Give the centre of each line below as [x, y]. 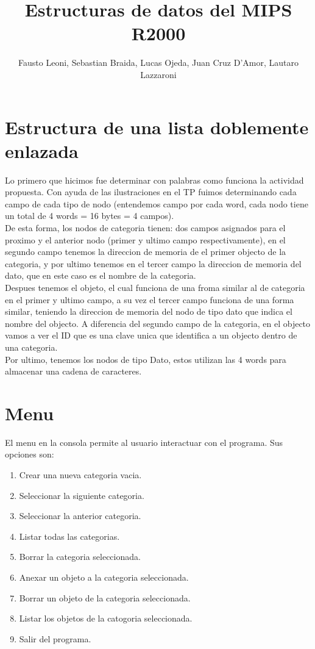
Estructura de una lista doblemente [157, 127]
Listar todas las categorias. [69, 536]
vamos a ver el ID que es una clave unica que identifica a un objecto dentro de [151, 335]
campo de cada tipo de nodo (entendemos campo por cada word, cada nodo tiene [157, 203]
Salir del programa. [55, 638]
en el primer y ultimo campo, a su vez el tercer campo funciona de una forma [150, 299]
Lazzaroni [158, 74]
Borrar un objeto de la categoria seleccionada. [105, 597]
